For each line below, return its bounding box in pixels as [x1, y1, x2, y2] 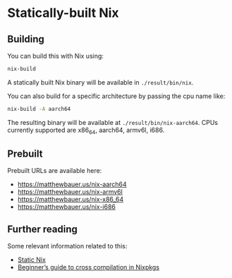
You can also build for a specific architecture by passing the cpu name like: [7, 92, 226, 100]
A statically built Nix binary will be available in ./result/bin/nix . [7, 78, 194, 86]
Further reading [7, 223, 78, 235]
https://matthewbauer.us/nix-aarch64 [17, 180, 127, 188]
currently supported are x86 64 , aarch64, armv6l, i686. [7, 126, 165, 135]
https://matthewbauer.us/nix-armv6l [17, 188, 123, 196]
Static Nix [17, 255, 46, 264]
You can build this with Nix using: [7, 52, 104, 60]
